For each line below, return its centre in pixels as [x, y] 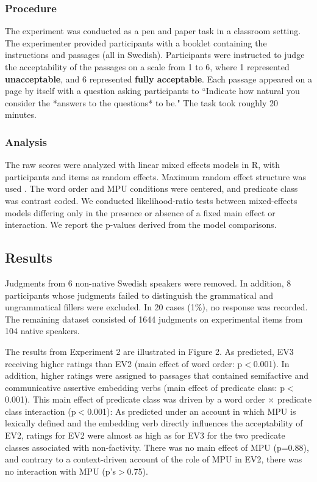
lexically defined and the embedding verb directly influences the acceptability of [154, 423]
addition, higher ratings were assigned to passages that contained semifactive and [157, 375]
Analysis [26, 141]
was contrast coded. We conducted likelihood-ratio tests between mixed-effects [151, 200]
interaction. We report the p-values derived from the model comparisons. [141, 225]
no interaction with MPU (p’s [60, 471]
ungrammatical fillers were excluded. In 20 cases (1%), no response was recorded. [156, 307]
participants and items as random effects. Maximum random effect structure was [156, 176]
